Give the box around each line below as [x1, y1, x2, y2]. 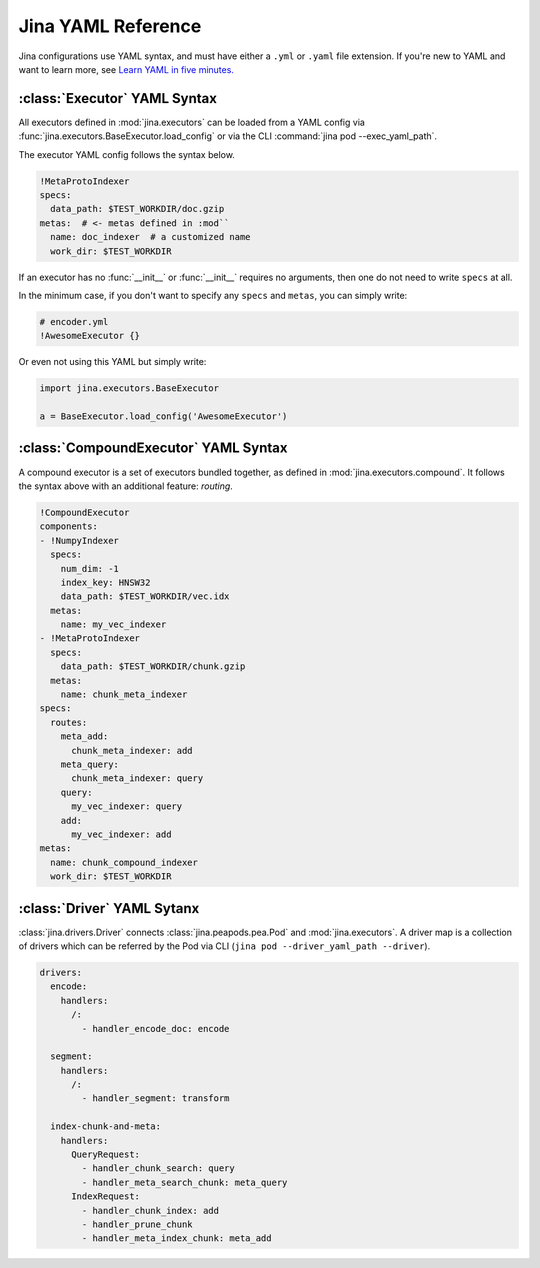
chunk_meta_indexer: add [71, 745, 194, 756]
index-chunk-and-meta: [50, 1121, 162, 1132]
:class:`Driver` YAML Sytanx [18, 900, 200, 917]
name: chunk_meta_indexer [60, 689, 188, 700]
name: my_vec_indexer [60, 619, 167, 630]
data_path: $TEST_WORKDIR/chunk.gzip [60, 661, 246, 672]
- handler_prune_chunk [81, 1219, 194, 1230]
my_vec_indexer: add [71, 828, 172, 840]
